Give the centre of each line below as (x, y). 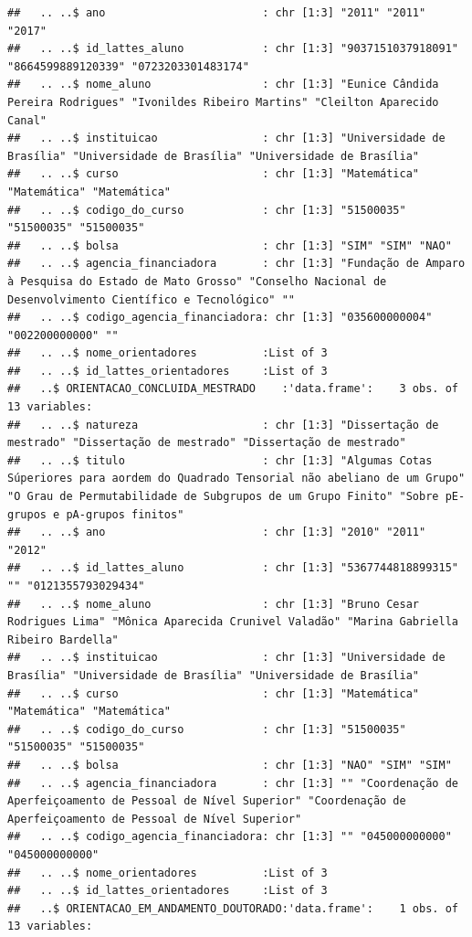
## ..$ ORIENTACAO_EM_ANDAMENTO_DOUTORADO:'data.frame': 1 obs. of (233, 908)
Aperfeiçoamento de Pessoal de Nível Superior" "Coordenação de (207, 801)
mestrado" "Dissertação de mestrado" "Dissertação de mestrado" (207, 443)
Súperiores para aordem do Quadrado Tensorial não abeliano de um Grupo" (236, 479)
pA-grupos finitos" (125, 514)
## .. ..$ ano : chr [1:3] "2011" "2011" (217, 13)
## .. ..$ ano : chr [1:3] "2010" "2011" (217, 532)
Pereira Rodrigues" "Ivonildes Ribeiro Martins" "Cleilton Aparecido (223, 102)
